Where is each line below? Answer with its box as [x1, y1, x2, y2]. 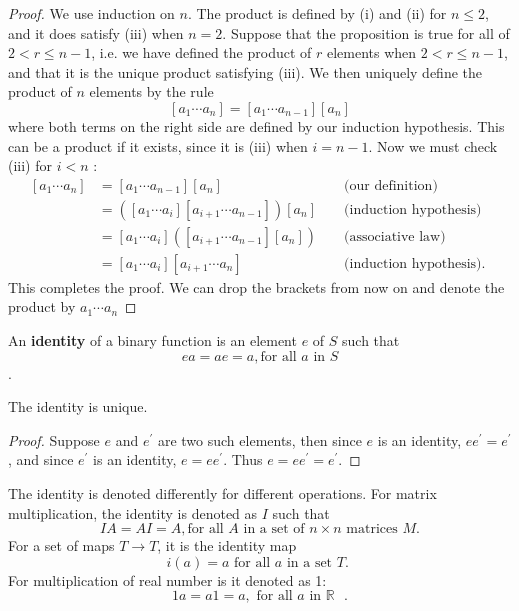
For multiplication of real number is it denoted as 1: [8, 569, 327, 590]
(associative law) [344, 229, 446, 244]
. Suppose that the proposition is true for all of [222, 22, 510, 43]
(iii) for [8, 155, 53, 176]
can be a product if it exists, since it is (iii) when [8, 135, 308, 156]
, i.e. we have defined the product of [91, 42, 312, 63]
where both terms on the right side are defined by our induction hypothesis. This [8, 115, 505, 136]
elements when [326, 42, 417, 63]
